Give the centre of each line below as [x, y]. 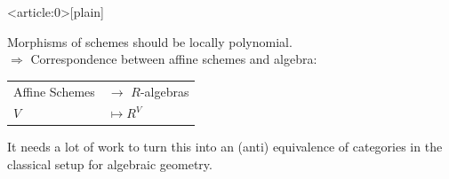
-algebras [164, 91]
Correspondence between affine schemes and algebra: [174, 59]
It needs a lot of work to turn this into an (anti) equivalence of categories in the [225, 147]
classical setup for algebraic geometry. [110, 164]
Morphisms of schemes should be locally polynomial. [150, 41]
